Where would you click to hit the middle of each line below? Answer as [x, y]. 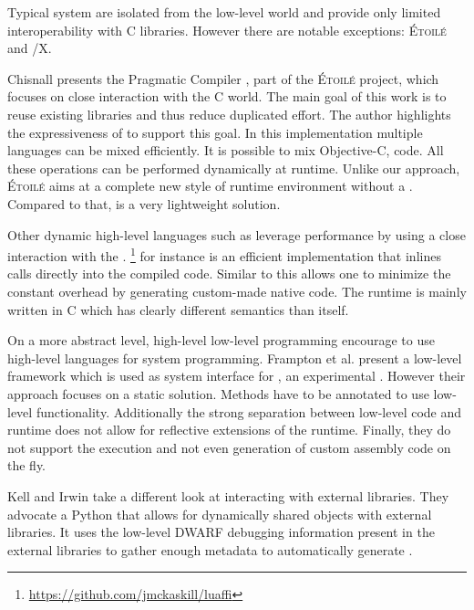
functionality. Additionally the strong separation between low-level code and [249, 411]
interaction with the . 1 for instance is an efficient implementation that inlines [224, 254]
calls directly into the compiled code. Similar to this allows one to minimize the [229, 273]
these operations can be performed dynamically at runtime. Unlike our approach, [234, 168]
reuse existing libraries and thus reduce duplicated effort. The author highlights [229, 114]
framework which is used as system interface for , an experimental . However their [237, 376]
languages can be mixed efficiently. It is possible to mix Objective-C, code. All [226, 150]
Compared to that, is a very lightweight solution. [144, 203]
